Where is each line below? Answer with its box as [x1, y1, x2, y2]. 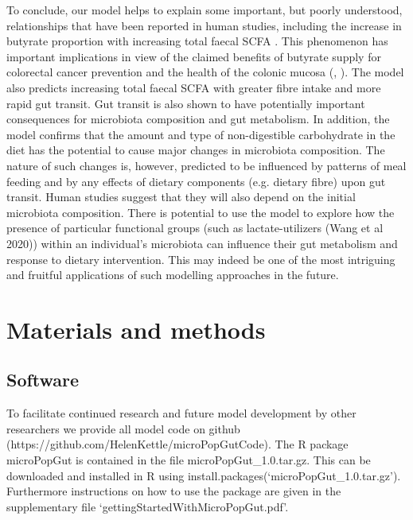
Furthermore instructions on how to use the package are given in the [6, 483, 341, 499]
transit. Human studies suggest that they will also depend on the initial [6, 188, 356, 205]
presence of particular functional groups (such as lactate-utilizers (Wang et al [6, 219, 384, 236]
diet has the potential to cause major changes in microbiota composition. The [6, 142, 385, 158]
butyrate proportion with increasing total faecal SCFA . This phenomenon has [6, 33, 388, 49]
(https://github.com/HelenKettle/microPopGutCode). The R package [6, 436, 349, 452]
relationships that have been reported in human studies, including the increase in [6, 17, 402, 33]
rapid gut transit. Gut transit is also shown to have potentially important [6, 95, 365, 111]
